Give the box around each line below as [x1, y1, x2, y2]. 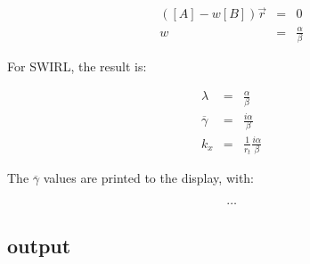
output [7, 232, 71, 260]
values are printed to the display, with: [43, 169, 255, 187]
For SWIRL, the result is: [7, 57, 147, 76]
